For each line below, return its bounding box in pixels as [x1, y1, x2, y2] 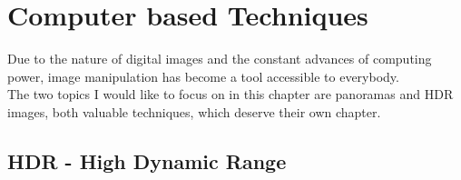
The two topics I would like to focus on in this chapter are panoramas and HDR [7, 85, 454, 104]
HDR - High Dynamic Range [7, 146, 287, 175]
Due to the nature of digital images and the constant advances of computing [7, 49, 432, 68]
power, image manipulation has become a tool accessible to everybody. [7, 66, 399, 85]
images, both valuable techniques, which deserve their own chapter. [7, 102, 381, 121]
